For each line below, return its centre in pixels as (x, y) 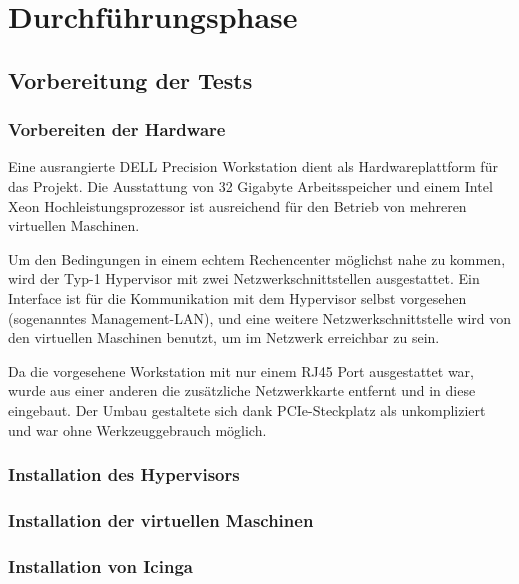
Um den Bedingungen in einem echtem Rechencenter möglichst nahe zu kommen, (257, 258)
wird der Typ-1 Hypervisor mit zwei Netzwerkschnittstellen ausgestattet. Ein (244, 278)
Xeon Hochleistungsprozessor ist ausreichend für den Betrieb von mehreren (237, 205)
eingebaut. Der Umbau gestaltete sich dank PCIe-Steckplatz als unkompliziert (247, 409)
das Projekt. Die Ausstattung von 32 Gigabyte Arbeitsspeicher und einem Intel (250, 185)
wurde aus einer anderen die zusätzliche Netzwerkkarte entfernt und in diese (242, 390)
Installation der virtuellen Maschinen (161, 519)
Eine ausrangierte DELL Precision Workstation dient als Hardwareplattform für (253, 166)
